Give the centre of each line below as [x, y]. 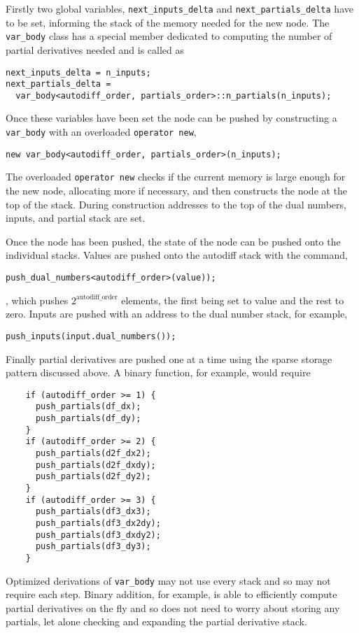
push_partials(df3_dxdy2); [98, 535]
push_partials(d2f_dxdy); [96, 465]
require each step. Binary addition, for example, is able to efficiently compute [171, 594]
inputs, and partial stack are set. [76, 218]
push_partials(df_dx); [88, 407]
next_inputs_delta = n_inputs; [78, 72]
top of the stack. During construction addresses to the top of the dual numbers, [176, 204]
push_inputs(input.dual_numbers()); [91, 336]
